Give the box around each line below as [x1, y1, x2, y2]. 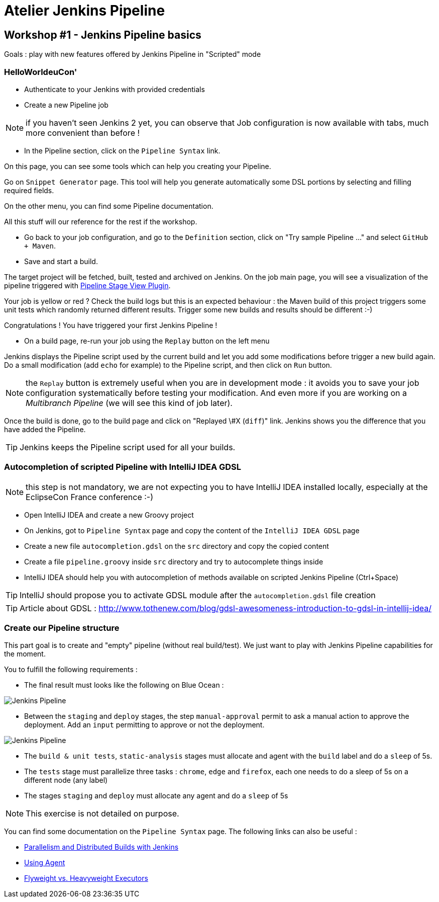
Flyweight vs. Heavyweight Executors [24, 874, 148, 883]
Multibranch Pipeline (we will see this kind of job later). [26, 397, 233, 408]
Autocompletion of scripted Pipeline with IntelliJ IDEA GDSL [4, 462, 242, 472]
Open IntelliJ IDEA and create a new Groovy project [24, 510, 194, 519]
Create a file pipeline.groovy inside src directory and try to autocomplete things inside [24, 557, 323, 566]
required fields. [4, 186, 54, 195]
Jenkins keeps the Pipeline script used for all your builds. [20, 442, 236, 452]
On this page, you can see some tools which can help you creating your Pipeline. [4, 161, 271, 171]
